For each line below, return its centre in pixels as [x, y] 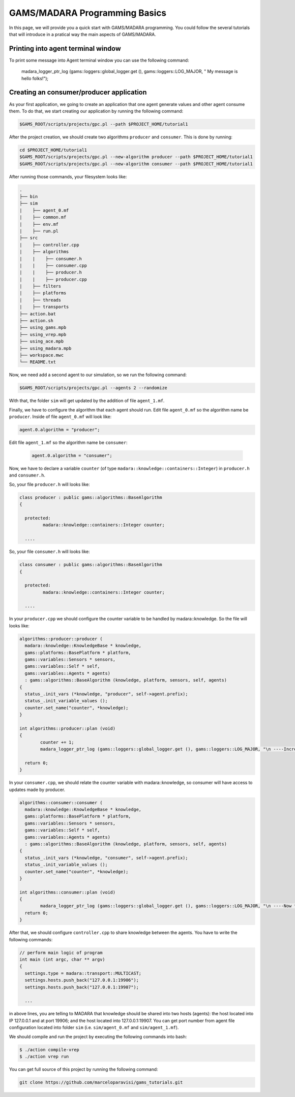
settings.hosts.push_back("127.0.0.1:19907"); [82, 987]
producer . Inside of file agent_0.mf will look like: [60, 417]
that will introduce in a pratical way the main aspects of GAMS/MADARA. [83, 34]
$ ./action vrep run [44, 1056]
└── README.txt [38, 362]
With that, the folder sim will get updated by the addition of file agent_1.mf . [87, 401]
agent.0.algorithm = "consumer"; [72, 456]
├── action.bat [38, 314]
